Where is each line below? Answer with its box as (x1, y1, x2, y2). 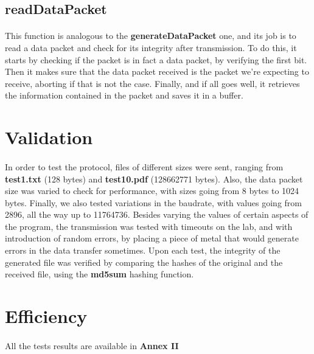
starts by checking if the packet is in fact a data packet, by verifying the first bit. (5, 53, 307, 66)
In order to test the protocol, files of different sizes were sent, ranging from (5, 160, 284, 173)
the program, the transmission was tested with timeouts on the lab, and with (5, 220, 293, 232)
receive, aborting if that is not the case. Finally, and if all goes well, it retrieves (5, 77, 300, 89)
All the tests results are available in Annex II (5, 339, 179, 352)
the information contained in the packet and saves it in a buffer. (5, 89, 243, 102)
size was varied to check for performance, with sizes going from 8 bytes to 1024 (5, 184, 299, 197)
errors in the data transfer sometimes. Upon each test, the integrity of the (5, 244, 281, 257)
